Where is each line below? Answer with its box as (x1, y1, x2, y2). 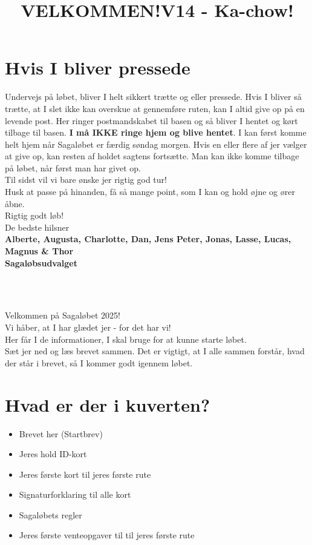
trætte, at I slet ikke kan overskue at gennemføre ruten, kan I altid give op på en (5, 102, 305, 114)
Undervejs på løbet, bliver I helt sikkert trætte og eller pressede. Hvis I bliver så (5, 90, 302, 103)
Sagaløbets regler (19, 508, 82, 521)
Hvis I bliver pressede (5, 55, 190, 80)
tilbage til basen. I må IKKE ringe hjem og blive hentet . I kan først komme (5, 126, 307, 139)
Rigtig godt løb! (5, 209, 64, 222)
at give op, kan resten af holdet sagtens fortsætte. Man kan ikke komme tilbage (5, 150, 299, 162)
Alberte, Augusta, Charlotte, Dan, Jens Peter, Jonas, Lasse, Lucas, (5, 233, 291, 245)
